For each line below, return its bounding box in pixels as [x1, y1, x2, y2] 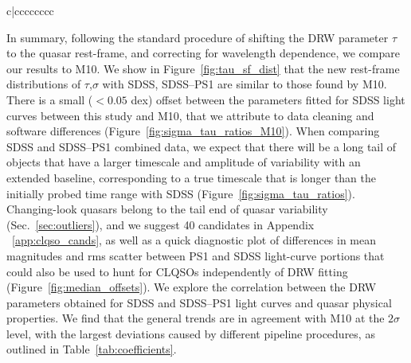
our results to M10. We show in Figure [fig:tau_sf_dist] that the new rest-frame [6, 60, 400, 76]
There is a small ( [6, 91, 93, 107]
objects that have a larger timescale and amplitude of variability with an [6, 154, 361, 170]
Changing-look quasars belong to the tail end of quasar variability [6, 201, 328, 217]
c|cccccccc [6, 2, 54, 18]
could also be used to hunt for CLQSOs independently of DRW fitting [6, 263, 348, 279]
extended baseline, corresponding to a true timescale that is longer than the [6, 169, 377, 185]
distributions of [6, 76, 81, 92]
